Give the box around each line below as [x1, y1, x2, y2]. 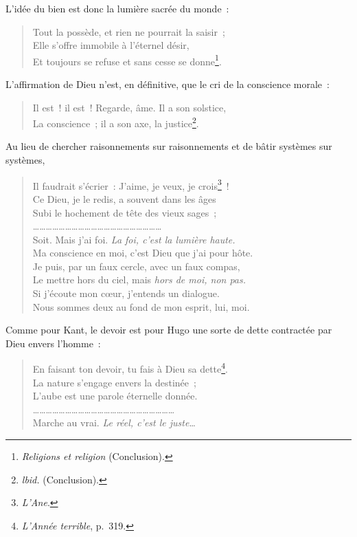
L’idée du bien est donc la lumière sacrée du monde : [5, 1, 229, 15]
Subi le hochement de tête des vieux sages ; [32, 205, 217, 219]
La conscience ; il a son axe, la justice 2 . [32, 114, 199, 130]
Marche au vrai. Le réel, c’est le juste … [32, 415, 196, 430]
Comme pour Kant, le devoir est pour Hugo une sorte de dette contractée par [5, 322, 332, 337]
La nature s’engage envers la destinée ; [32, 375, 196, 389]
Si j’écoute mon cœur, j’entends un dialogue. [32, 286, 220, 300]
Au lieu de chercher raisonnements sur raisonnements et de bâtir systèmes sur [5, 139, 332, 153]
